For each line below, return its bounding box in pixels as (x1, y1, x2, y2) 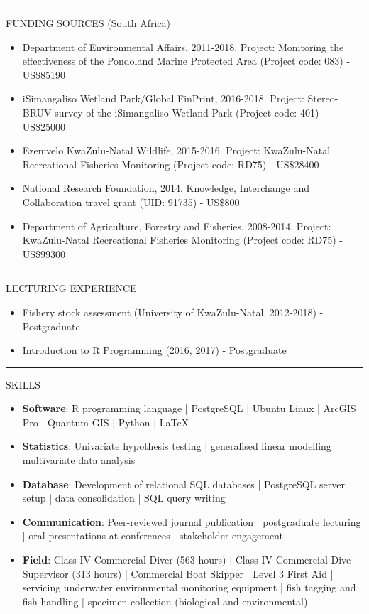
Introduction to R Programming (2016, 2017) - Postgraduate (22, 343, 287, 357)
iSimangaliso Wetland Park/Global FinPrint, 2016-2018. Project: (22, 91, 304, 106)
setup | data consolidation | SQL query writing (22, 490, 226, 505)
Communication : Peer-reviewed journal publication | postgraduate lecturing (22, 514, 361, 529)
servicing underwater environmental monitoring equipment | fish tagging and (22, 580, 356, 595)
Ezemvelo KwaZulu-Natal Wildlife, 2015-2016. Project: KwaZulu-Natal (22, 143, 331, 158)
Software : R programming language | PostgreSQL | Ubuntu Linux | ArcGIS (22, 401, 356, 416)
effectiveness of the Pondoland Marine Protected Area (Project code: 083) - (22, 53, 351, 68)
